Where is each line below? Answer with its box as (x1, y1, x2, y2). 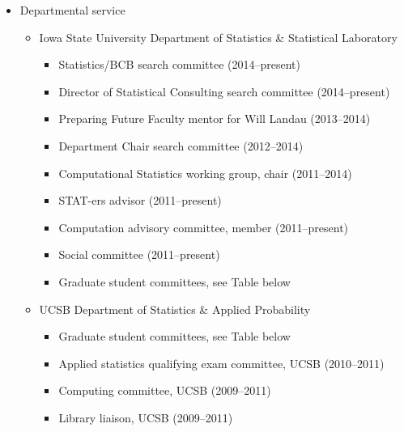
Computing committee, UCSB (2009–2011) (58, 382, 271, 399)
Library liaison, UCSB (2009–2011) (58, 409, 233, 426)
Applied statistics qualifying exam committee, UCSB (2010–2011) (58, 354, 385, 371)
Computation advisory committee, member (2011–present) (58, 218, 349, 235)
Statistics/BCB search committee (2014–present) (58, 56, 300, 73)
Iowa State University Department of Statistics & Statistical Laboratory (39, 28, 398, 45)
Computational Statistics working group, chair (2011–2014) (58, 164, 352, 181)
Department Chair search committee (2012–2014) (58, 137, 304, 154)
